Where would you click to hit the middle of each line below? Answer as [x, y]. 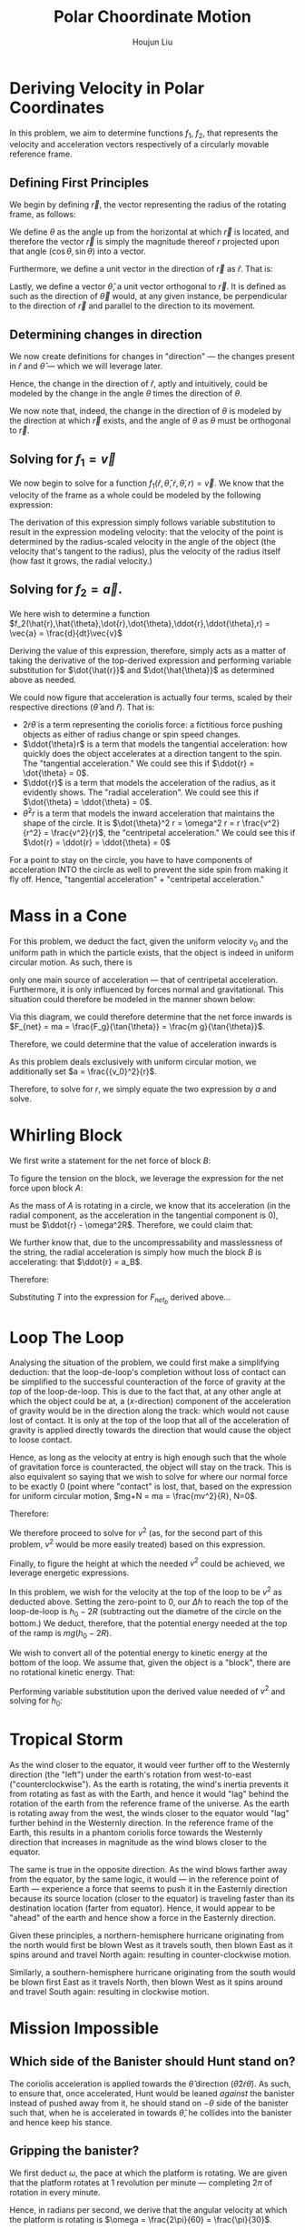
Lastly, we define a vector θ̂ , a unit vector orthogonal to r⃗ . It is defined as [148, 286]
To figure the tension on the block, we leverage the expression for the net [147, 1179]
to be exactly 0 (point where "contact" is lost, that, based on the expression [151, 1487]
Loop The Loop [67, 1337]
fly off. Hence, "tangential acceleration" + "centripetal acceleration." [137, 879]
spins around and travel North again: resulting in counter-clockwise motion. [151, 1954]
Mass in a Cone [68, 915]
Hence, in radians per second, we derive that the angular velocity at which [148, 2210]
